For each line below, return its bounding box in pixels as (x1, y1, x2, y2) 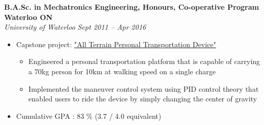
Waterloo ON (4, 11, 53, 22)
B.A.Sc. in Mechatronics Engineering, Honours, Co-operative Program (4, 2, 259, 12)
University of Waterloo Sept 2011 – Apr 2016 (4, 22, 146, 32)
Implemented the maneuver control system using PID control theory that (28, 83, 259, 94)
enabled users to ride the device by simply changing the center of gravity (28, 93, 257, 104)
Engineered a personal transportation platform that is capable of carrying (28, 56, 260, 67)
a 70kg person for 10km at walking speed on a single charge (28, 66, 216, 76)
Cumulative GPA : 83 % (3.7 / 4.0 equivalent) (16, 110, 161, 121)
